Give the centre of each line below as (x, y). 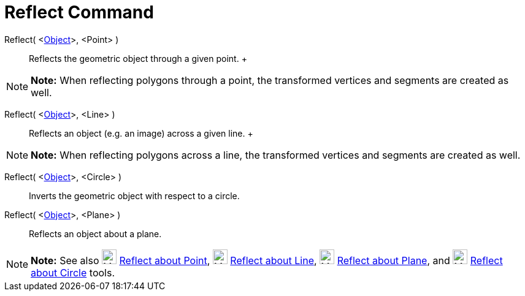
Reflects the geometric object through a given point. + (138, 58)
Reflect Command (79, 12)
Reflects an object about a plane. (95, 233)
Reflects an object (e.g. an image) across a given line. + (141, 133)
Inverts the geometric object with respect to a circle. (134, 195)
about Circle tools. (73, 272)
